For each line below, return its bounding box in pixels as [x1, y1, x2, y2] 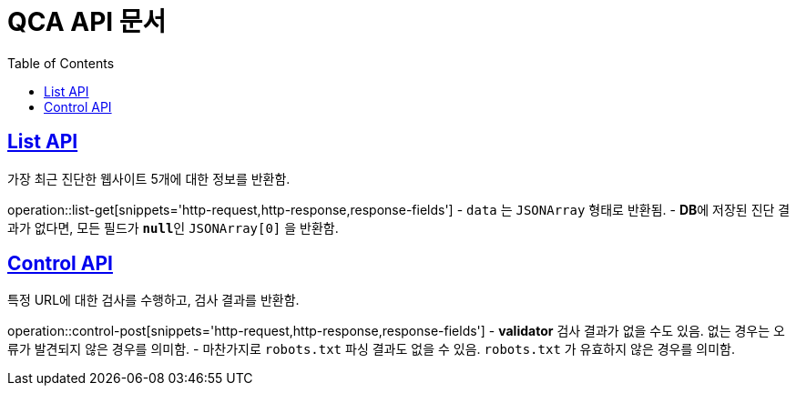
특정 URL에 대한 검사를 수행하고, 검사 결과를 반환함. [7, 292, 300, 308]
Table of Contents [7, 55, 115, 71]
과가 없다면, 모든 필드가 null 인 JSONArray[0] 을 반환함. [7, 219, 339, 236]
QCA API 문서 [7, 6, 167, 37]
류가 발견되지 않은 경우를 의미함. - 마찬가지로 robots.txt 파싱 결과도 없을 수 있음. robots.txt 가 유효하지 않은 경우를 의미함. [7, 341, 735, 358]
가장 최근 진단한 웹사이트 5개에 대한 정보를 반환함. [7, 170, 291, 186]
